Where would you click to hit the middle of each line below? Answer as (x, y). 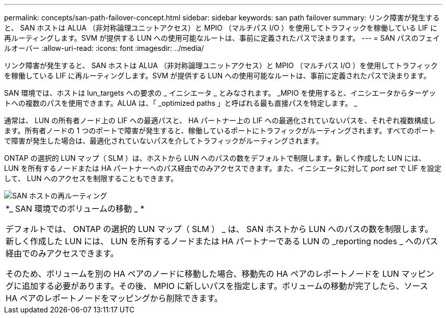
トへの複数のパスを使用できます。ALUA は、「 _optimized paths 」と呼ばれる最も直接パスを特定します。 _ (181, 103)
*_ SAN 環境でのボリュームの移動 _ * (75, 209)
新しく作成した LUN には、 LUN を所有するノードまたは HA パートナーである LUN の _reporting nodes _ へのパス (222, 241)
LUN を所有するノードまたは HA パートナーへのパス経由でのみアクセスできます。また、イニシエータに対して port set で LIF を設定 (223, 168)
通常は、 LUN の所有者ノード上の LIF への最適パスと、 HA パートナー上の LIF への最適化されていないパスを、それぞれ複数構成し (220, 120)
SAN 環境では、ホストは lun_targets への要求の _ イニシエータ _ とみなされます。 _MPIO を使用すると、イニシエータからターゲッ (220, 93)
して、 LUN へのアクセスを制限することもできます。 (91, 178)
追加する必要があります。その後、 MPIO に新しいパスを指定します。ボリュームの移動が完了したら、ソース (225, 286)
